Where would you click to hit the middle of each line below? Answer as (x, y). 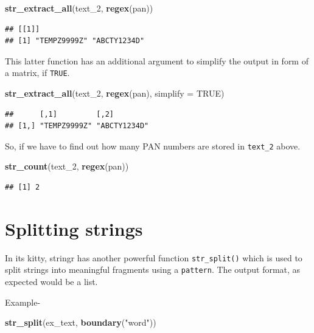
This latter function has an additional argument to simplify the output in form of (157, 60)
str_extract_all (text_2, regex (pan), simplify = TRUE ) (115, 93)
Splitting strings (74, 228)
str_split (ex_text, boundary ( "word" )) (81, 322)
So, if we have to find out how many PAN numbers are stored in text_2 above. (153, 146)
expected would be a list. (51, 282)
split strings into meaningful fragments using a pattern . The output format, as (153, 269)
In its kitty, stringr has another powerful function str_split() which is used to (154, 257)
